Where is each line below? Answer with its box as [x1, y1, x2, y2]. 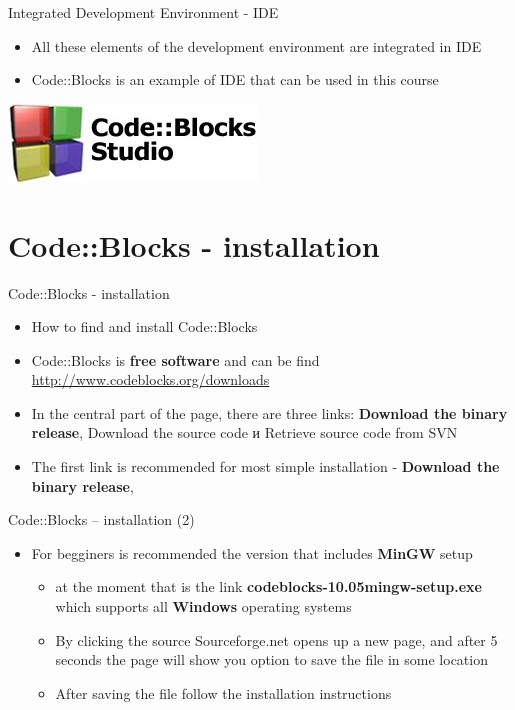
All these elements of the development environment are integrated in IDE [31, 35, 482, 56]
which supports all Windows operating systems [55, 596, 352, 617]
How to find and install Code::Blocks [31, 316, 258, 337]
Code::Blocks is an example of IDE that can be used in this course [31, 69, 439, 90]
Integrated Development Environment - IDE [8, 2, 279, 22]
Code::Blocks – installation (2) [8, 509, 195, 530]
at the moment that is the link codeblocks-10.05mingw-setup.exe [55, 576, 482, 597]
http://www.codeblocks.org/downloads [31, 369, 270, 390]
